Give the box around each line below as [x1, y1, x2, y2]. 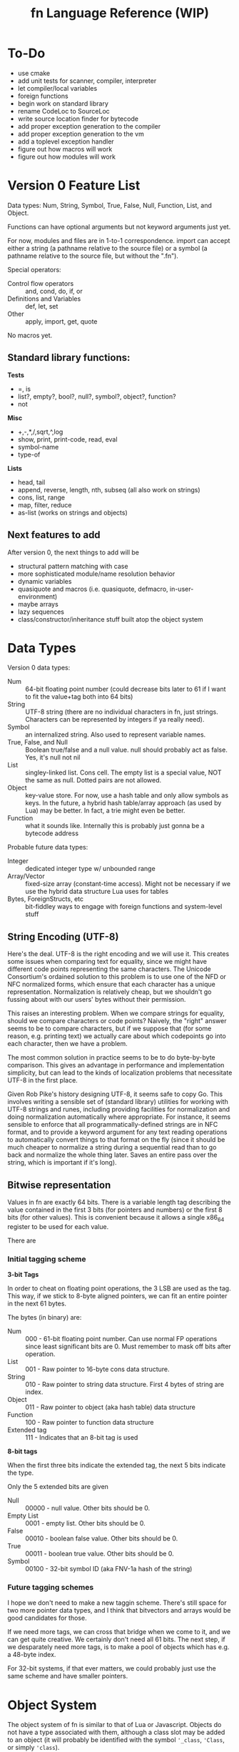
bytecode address [25, 829, 79, 837]
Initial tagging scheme [7, 1254, 86, 1264]
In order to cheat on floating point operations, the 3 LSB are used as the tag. [7, 1284, 231, 1293]
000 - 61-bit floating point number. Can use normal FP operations [25, 1335, 218, 1343]
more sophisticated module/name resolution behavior [17, 569, 176, 578]
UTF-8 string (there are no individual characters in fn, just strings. [25, 707, 219, 716]
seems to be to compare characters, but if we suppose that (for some [7, 1024, 212, 1033]
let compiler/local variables [17, 84, 98, 92]
